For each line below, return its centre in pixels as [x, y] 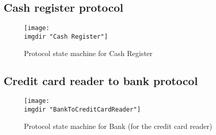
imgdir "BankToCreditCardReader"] [83, 109]
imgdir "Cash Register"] [66, 36]
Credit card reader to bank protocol [101, 80]
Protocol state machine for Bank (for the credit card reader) [118, 126]
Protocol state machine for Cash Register [88, 53]
